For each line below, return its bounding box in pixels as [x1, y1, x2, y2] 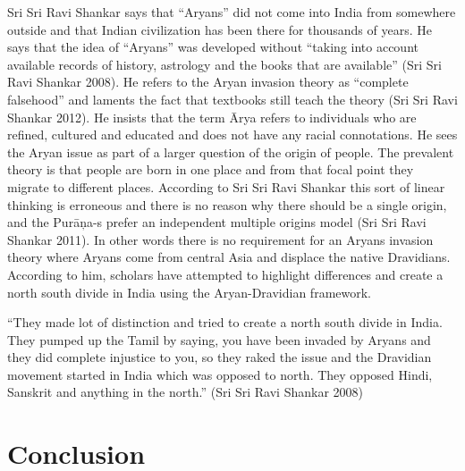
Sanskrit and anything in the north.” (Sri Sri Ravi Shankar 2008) [7, 383, 364, 401]
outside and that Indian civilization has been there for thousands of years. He [7, 20, 432, 38]
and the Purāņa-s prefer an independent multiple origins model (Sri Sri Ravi [7, 213, 427, 231]
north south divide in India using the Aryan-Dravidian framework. [7, 282, 372, 301]
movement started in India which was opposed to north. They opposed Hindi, [7, 365, 433, 383]
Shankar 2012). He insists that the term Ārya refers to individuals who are [7, 107, 417, 126]
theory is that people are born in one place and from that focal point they [7, 160, 414, 179]
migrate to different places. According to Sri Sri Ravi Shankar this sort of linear [7, 177, 445, 196]
